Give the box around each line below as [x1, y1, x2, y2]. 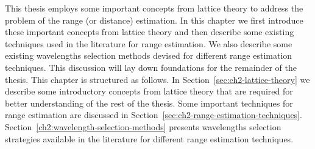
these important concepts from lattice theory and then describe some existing [5, 25, 294, 38]
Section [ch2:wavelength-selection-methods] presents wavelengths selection [5, 120, 281, 133]
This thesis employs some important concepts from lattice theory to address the [5, 2, 303, 14]
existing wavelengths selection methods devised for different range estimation [5, 49, 292, 62]
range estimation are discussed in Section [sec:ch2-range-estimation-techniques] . [5, 108, 302, 121]
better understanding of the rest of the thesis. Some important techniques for [5, 96, 293, 109]
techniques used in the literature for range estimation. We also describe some [5, 37, 292, 50]
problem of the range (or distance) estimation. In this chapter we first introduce [5, 13, 303, 26]
